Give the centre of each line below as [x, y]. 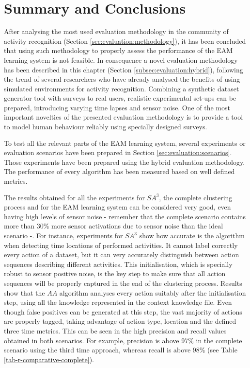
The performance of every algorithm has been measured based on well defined [119, 171]
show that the [24, 292]
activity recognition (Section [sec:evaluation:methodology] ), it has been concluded [125, 41]
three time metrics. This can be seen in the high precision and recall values [115, 330]
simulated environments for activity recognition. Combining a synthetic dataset [122, 88]
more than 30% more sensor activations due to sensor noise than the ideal [114, 226]
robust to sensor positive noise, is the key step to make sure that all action [115, 273]
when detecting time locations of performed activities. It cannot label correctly [121, 245]
